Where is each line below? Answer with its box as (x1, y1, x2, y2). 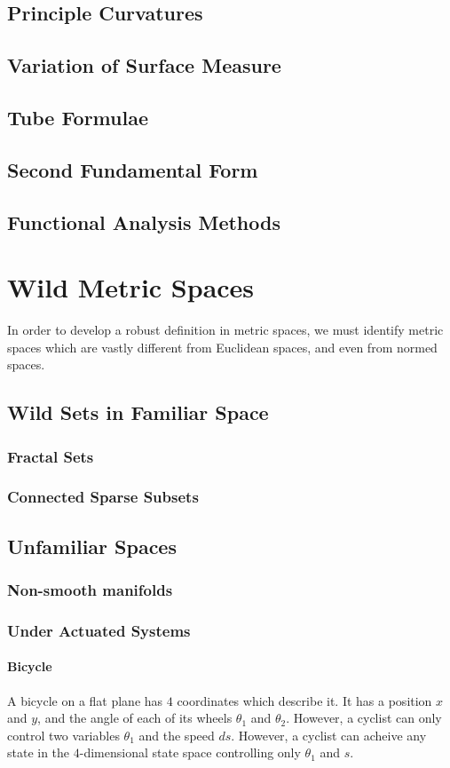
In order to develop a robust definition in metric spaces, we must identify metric (7, 321, 444, 339)
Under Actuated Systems (7, 619, 191, 641)
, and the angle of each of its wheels (37, 709, 233, 727)
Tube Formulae (7, 103, 148, 131)
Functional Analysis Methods (7, 208, 280, 235)
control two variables (7, 725, 120, 744)
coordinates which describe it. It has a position (177, 691, 432, 709)
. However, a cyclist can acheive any (231, 725, 427, 744)
